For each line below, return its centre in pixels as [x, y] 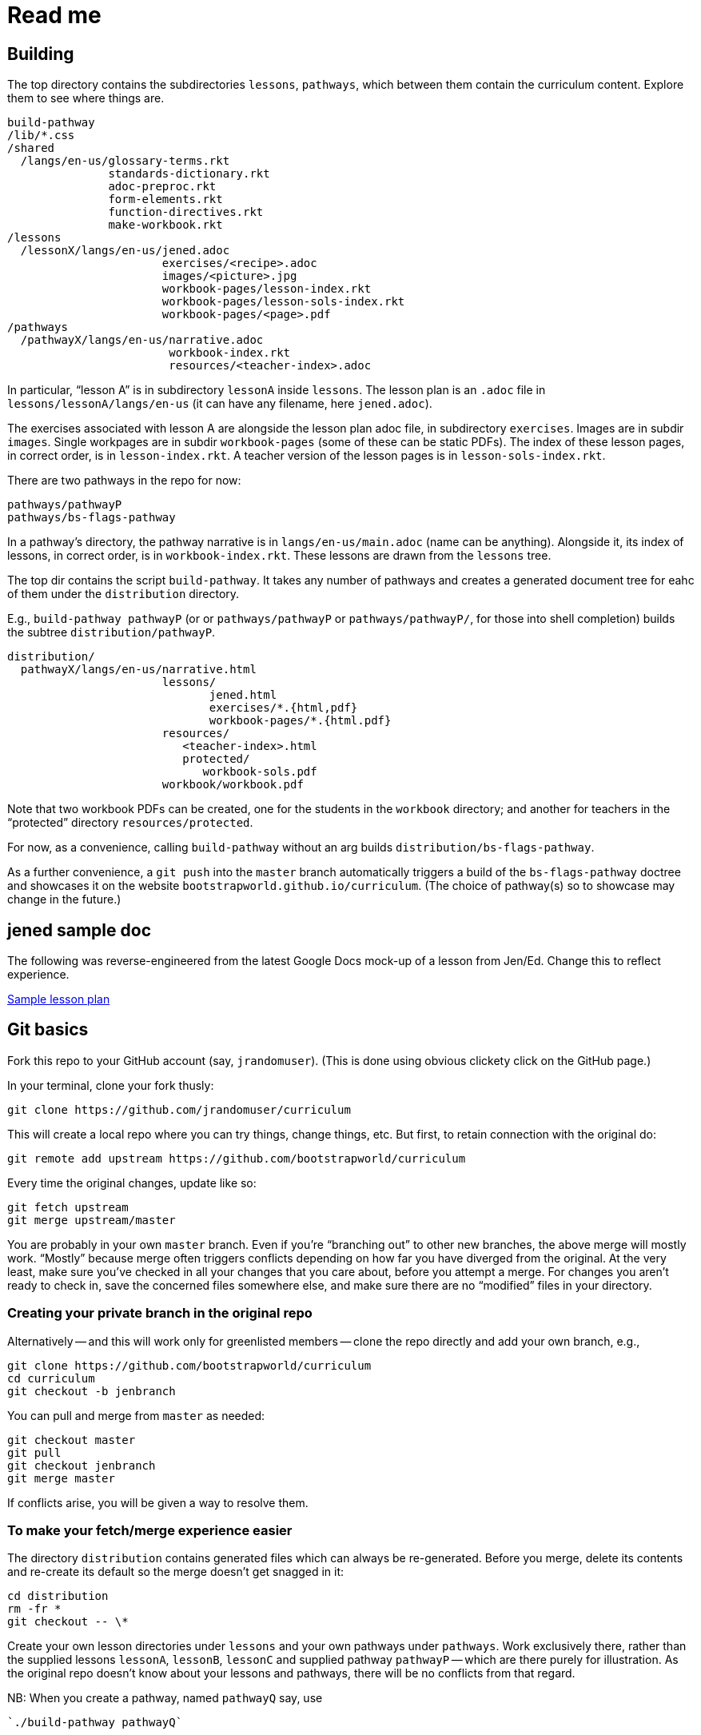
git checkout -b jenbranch [92, 1391]
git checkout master [72, 1440]
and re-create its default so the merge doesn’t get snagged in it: [176, 1572]
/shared [31, 148]
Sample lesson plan [59, 999]
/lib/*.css [41, 136]
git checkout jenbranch [82, 1465]
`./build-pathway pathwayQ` [95, 1723]
